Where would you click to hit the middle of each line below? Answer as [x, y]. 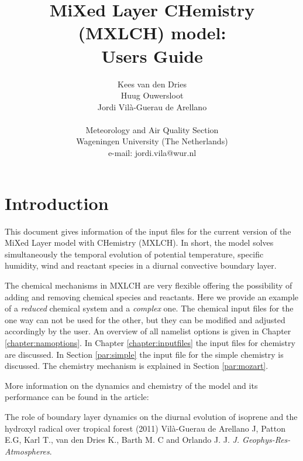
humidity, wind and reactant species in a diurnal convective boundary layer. [141, 265]
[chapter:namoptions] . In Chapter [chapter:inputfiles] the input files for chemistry [150, 342]
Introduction [57, 203]
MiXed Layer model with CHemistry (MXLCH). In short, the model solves [139, 243]
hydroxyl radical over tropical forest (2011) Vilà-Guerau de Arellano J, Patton [145, 428]
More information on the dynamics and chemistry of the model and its [131, 385]
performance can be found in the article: [77, 397]
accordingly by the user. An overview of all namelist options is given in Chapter [148, 331]
